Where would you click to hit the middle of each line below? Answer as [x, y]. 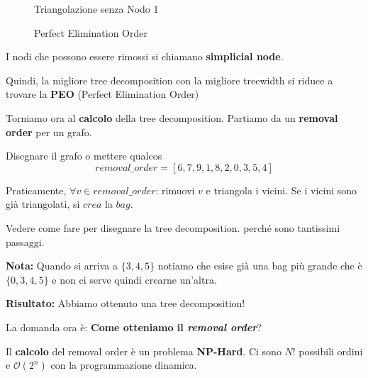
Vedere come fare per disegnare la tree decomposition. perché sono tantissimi [173, 227]
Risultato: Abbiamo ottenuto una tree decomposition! [126, 303]
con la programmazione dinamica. [124, 365]
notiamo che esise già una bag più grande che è [260, 266]
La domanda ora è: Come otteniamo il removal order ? [134, 327]
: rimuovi [175, 190]
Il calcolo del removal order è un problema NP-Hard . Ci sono [144, 351]
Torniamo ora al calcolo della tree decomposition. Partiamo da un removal [172, 117]
